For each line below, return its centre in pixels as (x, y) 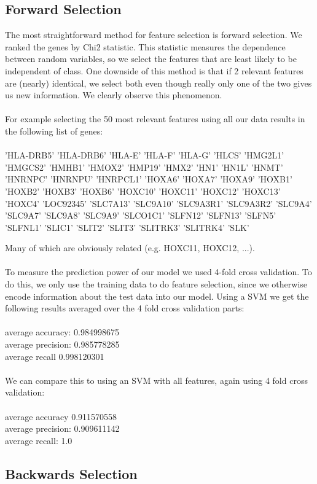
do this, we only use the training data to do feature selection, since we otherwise (156, 284)
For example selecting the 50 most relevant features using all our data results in (155, 119)
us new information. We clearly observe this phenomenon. (114, 95)
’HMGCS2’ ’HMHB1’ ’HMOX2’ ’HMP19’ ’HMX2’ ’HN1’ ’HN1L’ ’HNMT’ (144, 167)
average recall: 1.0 (39, 440)
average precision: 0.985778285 (62, 344)
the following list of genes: (54, 131)
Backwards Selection (71, 473)
